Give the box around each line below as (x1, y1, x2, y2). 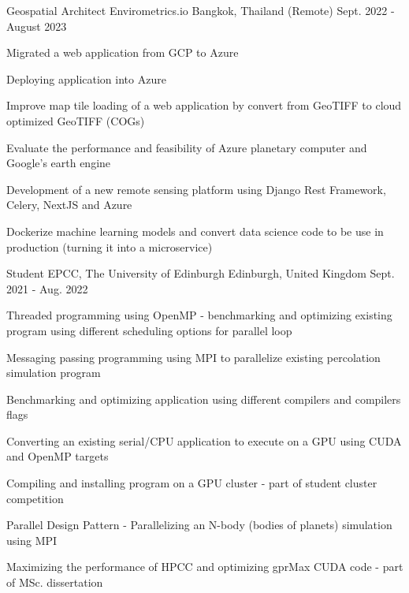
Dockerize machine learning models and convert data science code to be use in (6, 222, 384, 239)
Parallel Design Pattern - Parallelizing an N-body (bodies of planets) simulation (6, 517, 392, 533)
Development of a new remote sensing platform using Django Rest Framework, (6, 181, 386, 197)
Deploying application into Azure (6, 70, 166, 87)
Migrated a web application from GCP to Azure (6, 44, 239, 61)
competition (6, 490, 64, 506)
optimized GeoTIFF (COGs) (6, 112, 145, 129)
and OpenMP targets (6, 448, 109, 464)
